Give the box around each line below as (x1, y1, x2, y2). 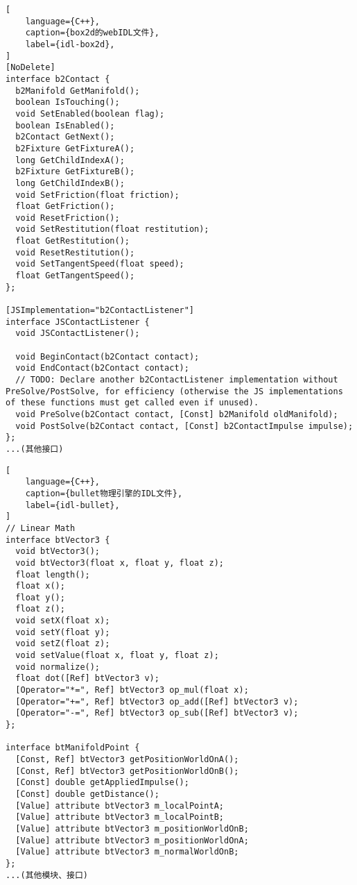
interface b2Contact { (6, 74, 110, 84)
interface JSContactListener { (6, 317, 150, 327)
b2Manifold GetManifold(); (15, 85, 140, 96)
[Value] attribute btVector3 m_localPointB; (15, 812, 224, 823)
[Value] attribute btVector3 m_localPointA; (15, 800, 224, 811)
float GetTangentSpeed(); (15, 271, 135, 281)
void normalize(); (15, 661, 101, 672)
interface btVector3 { (6, 534, 110, 545)
